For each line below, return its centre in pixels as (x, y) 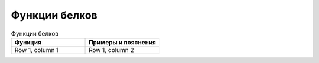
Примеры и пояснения (123, 42)
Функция (28, 42)
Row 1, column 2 (111, 50)
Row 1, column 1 (37, 50)
